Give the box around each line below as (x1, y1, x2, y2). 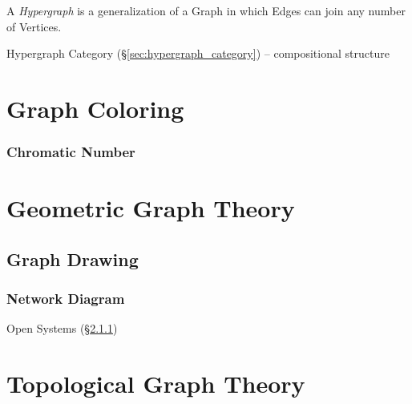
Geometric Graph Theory (6, 192, 295, 224)
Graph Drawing (6, 246, 139, 271)
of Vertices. (6, 18, 62, 34)
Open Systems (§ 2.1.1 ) (6, 320, 118, 337)
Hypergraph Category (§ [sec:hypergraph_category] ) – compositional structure (6, 45, 390, 62)
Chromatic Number (6, 142, 135, 162)
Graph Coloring (6, 91, 184, 124)
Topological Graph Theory (6, 367, 305, 400)
